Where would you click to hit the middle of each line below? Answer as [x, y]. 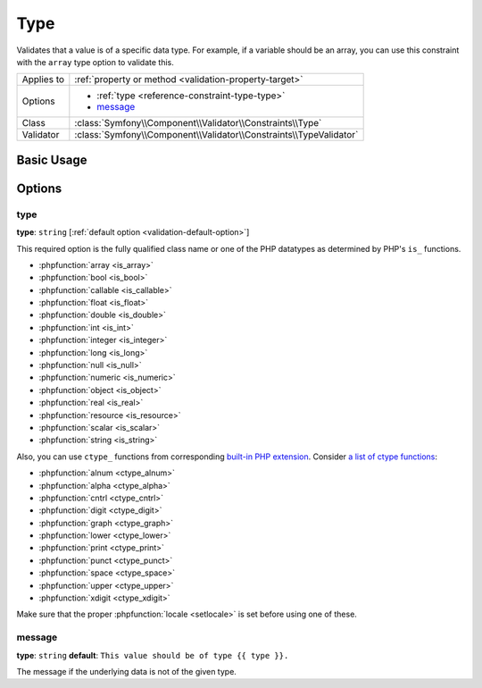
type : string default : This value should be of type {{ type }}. [153, 655]
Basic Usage [52, 159]
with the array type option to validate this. [95, 62]
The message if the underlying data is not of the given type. [126, 671]
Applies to [43, 80]
